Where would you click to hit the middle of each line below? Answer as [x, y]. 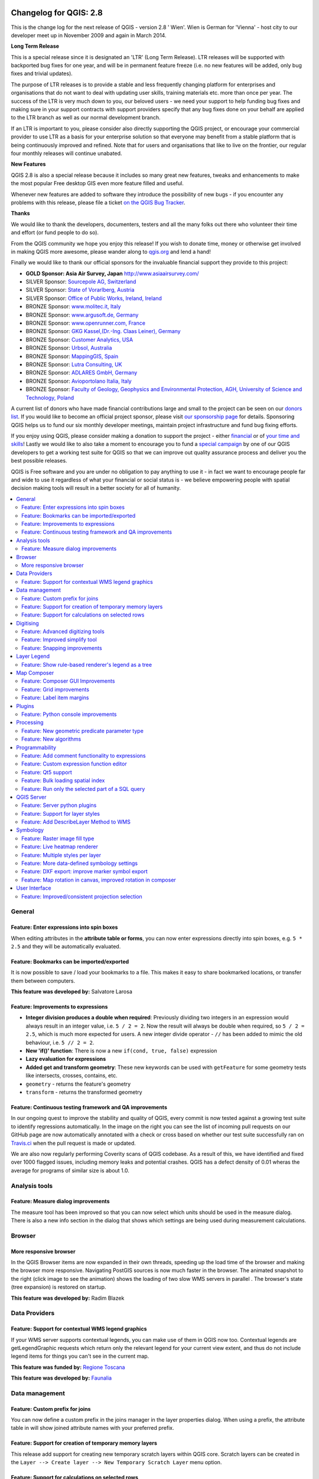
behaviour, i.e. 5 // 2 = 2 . [60, 1042]
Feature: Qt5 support [47, 772]
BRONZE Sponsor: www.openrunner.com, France [86, 323]
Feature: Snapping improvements [62, 648]
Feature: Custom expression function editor [74, 764]
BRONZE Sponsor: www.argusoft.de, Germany [82, 315]
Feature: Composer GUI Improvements [68, 681]
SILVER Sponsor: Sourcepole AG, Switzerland [81, 282]
